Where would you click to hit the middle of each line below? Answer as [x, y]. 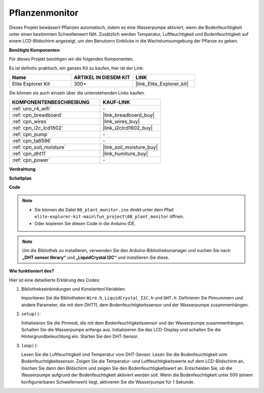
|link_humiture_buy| [125, 154]
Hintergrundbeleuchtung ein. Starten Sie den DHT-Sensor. [80, 336]
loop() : [30, 346]
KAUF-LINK [117, 102]
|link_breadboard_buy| [129, 115]
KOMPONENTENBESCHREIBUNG [51, 102]
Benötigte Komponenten [34, 50]
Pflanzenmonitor [44, 13]
